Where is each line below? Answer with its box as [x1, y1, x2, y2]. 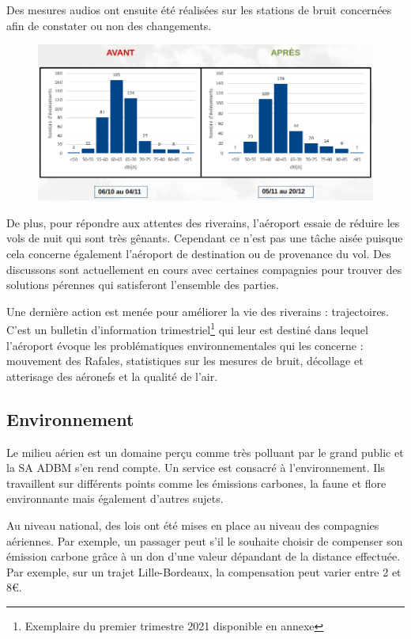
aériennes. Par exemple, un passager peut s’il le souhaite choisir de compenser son [6, 532, 403, 549]
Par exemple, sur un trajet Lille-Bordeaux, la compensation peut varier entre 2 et [6, 563, 402, 580]
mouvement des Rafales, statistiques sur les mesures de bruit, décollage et [6, 352, 364, 369]
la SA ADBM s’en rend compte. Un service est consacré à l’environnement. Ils [6, 459, 385, 476]
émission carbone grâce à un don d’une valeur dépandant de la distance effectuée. [6, 548, 401, 565]
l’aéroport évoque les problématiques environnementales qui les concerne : [6, 337, 364, 353]
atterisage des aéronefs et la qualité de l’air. [6, 367, 218, 384]
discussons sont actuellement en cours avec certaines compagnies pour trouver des [6, 261, 402, 277]
